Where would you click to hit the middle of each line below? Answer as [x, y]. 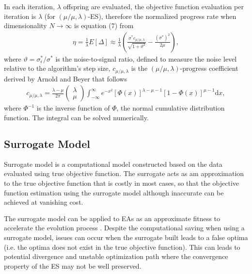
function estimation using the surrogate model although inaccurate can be [114, 192]
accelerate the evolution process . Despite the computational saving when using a [124, 228]
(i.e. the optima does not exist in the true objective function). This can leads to [122, 247]
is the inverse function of [73, 108]
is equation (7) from [104, 25]
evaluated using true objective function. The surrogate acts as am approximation [124, 173]
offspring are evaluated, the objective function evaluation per [153, 6]
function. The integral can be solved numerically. [76, 118]
